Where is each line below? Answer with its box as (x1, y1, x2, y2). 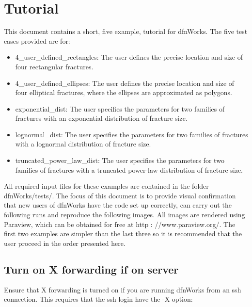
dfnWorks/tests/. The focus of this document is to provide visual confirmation (4, 190, 236, 200)
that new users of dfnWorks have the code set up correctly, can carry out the (4, 200, 232, 210)
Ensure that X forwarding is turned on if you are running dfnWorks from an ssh (4, 284, 241, 294)
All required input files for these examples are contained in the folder (4, 181, 209, 191)
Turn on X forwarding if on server (4, 261, 179, 276)
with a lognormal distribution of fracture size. (15, 139, 151, 149)
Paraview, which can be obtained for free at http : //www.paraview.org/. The (4, 219, 236, 229)
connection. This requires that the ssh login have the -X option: (4, 294, 193, 304)
